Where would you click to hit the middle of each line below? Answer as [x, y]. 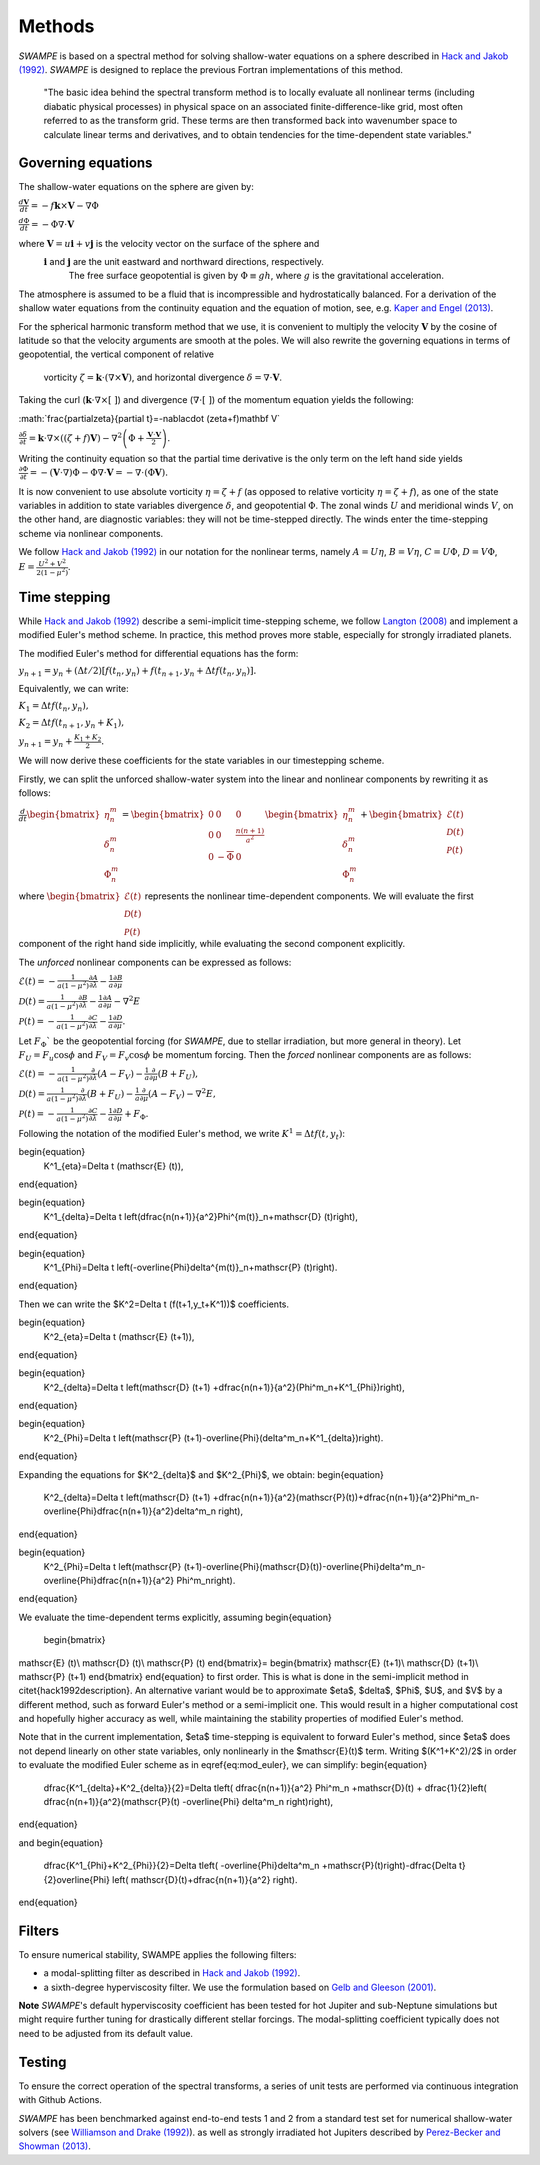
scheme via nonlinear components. [91, 533]
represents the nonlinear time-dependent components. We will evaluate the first [309, 896]
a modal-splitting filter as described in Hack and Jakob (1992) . [172, 1973]
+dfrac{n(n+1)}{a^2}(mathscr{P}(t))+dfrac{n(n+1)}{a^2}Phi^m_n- [346, 1497]
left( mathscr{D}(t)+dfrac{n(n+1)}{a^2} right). [204, 1879]
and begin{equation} [61, 1842]
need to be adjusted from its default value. [106, 2033]
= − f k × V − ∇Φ [64, 205]
